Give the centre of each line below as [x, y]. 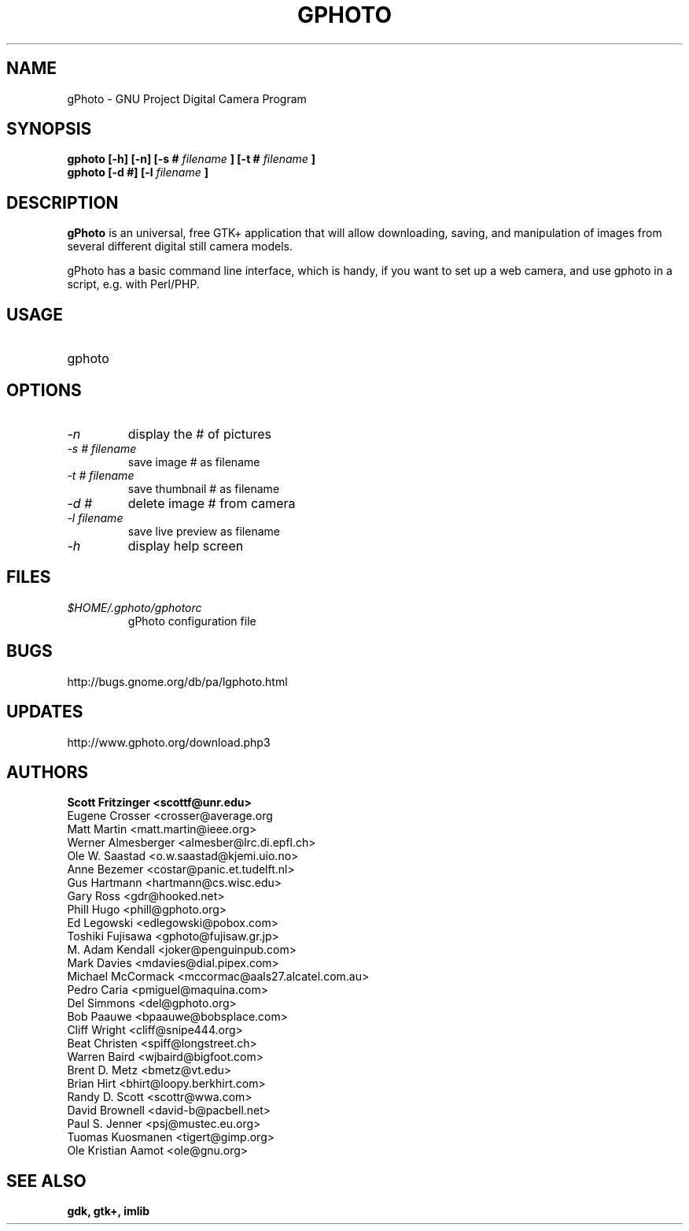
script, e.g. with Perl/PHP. [133, 284]
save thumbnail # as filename [204, 488]
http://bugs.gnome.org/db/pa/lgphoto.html [177, 681]
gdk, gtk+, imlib [109, 1211]
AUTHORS [48, 772]
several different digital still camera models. [180, 247]
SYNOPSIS [49, 129]
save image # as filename [194, 462]
